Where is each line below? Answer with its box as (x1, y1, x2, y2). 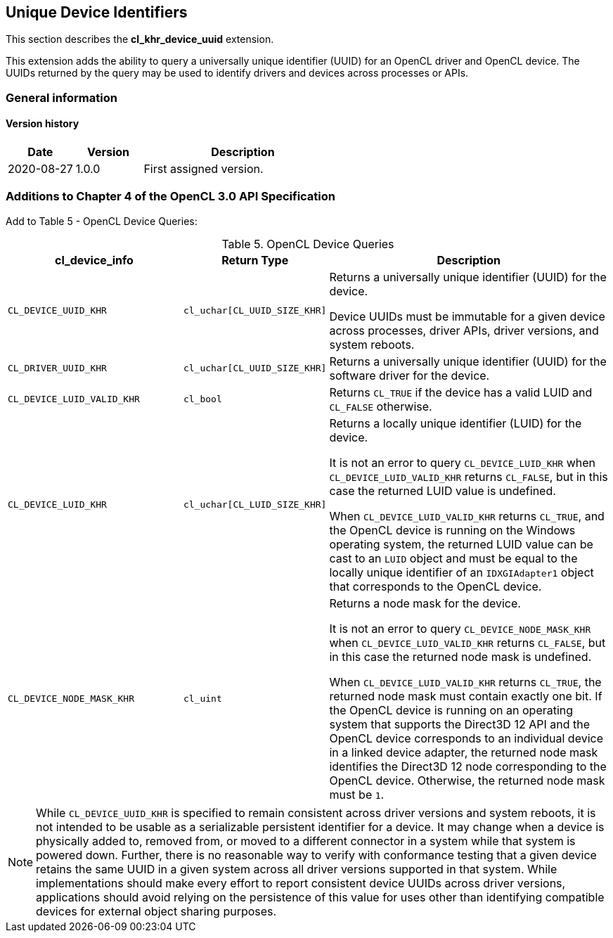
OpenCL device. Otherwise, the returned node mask (329, 773, 605, 788)
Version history (6, 117, 79, 130)
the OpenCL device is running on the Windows (329, 522, 576, 537)
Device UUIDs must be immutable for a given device (329, 309, 605, 323)
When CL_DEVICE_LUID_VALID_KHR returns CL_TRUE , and (329, 508, 605, 523)
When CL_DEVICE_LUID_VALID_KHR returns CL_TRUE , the (329, 674, 602, 689)
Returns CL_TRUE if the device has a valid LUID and (329, 385, 593, 399)
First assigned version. (143, 162, 264, 176)
